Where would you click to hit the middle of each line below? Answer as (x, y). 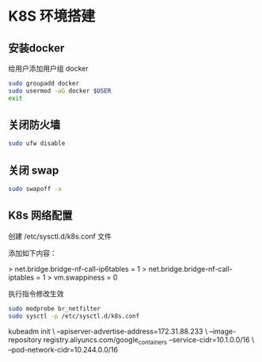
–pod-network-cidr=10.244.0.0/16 (63, 350)
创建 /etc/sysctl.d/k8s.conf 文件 (60, 236)
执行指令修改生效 (36, 293)
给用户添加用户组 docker (48, 69)
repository (25, 339)
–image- (223, 331)
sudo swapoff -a (35, 189)
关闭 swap (34, 170)
